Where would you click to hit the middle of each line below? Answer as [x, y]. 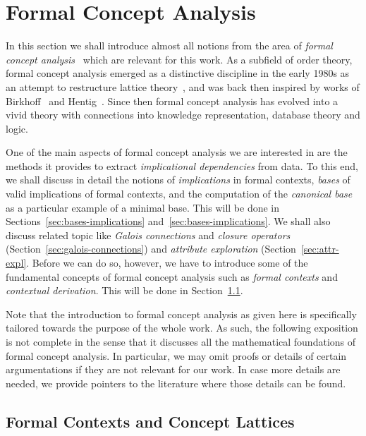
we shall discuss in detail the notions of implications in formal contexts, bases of [178, 180]
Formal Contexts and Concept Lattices [150, 421]
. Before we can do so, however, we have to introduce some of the [167, 263]
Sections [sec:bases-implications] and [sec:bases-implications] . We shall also [168, 221]
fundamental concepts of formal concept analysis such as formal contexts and [172, 276]
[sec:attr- [320, 249]
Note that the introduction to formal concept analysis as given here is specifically [181, 314]
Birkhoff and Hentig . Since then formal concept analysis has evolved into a [172, 101]
